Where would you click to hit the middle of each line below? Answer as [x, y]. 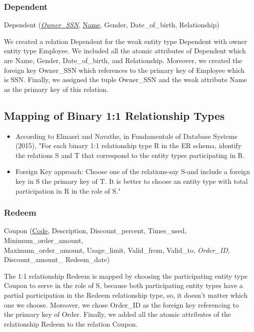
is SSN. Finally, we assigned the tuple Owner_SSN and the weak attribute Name [126, 79]
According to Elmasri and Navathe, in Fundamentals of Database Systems [126, 136]
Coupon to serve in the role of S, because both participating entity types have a [124, 285]
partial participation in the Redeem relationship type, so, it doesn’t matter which [126, 295]
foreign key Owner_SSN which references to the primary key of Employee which [124, 70]
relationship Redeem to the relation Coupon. [71, 323]
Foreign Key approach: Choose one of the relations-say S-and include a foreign [133, 171]
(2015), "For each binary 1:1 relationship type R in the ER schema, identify [128, 145]
